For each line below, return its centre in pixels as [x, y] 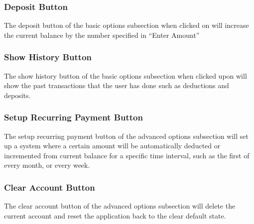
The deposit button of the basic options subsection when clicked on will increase [127, 25]
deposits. [17, 95]
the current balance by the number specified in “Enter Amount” [102, 35]
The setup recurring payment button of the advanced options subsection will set [126, 136]
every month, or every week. [47, 165]
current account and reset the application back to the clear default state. [115, 215]
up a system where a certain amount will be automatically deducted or [112, 146]
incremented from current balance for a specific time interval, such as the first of [127, 155]
